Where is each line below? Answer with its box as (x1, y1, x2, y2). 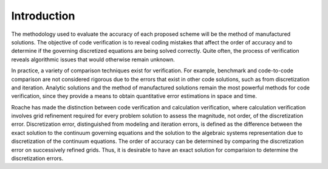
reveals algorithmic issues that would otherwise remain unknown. (11, 55, 176, 63)
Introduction (11, 9, 75, 22)
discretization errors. (11, 155, 64, 162)
